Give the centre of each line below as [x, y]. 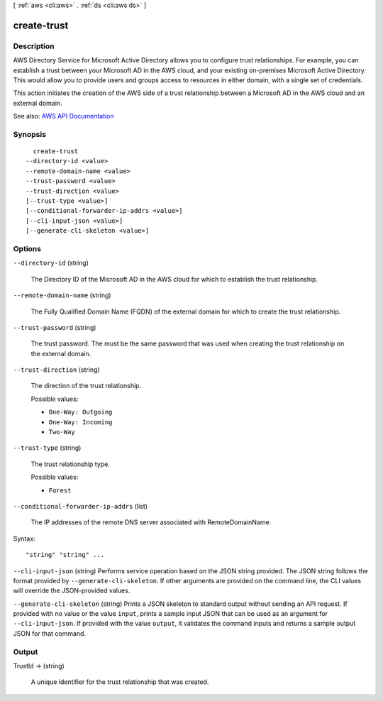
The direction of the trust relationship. [86, 386]
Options [27, 248]
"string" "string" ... [65, 555]
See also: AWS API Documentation [63, 116]
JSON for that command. [50, 633]
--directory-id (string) [51, 263]
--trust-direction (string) [57, 370]
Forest [60, 490]
